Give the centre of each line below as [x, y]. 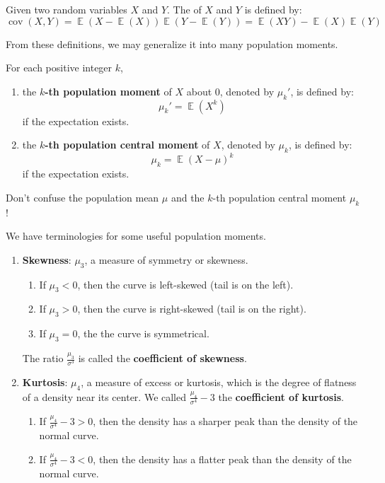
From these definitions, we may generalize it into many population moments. [172, 43]
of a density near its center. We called [104, 396]
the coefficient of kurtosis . [281, 396]
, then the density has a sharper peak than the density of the [225, 421]
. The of [184, 9]
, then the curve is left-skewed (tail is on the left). [185, 284]
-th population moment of [108, 91]
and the [188, 197]
